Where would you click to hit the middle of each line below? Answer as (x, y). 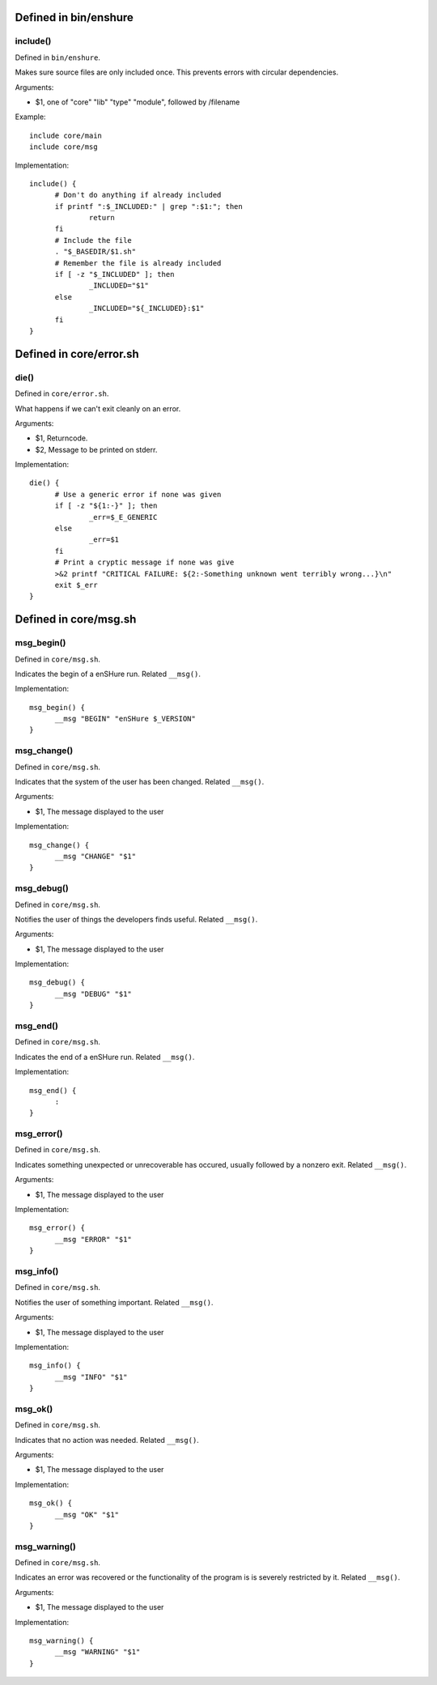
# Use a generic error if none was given (138, 494)
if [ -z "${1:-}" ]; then (106, 506)
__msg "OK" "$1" (87, 1515)
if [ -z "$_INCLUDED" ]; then (115, 274)
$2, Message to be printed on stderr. (96, 449)
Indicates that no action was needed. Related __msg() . (107, 1440)
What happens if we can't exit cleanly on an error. (98, 408)
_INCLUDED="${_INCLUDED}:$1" (147, 308)
